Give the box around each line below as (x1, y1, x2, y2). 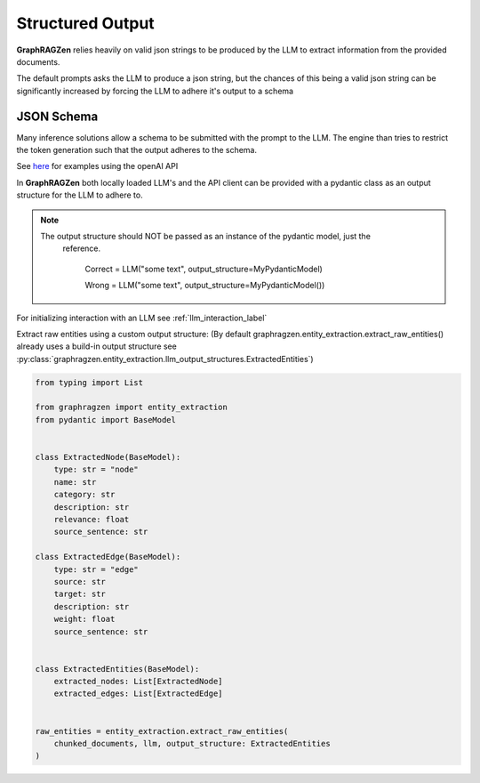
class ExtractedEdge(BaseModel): (35, 552, 181, 562)
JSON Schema (16, 109, 99, 124)
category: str (53, 489, 116, 500)
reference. (62, 243, 101, 254)
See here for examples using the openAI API (16, 161, 179, 172)
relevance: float (53, 514, 130, 524)
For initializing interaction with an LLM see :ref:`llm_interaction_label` (16, 312, 268, 323)
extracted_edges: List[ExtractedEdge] (53, 689, 223, 698)
